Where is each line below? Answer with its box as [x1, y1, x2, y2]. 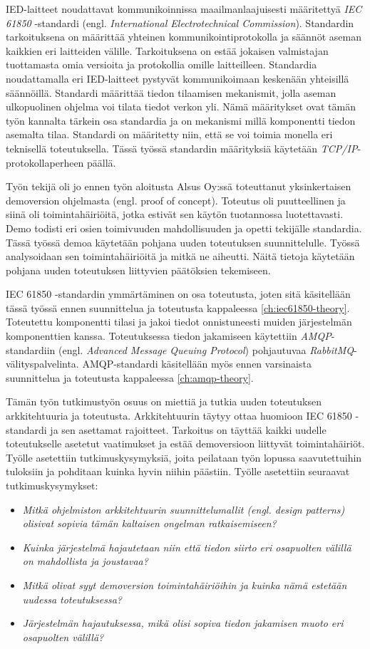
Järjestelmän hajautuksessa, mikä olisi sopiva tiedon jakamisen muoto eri [22, 616, 344, 630]
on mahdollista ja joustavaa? [22, 554, 148, 568]
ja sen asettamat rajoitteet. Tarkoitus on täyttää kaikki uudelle [50, 422, 327, 437]
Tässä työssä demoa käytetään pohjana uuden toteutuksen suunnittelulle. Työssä [6, 234, 360, 249]
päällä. [87, 155, 116, 170]
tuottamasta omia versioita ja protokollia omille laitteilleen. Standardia [6, 57, 317, 72]
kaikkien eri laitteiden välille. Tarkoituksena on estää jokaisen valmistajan [6, 43, 329, 58]
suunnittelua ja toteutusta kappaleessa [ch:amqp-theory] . [6, 370, 254, 385]
